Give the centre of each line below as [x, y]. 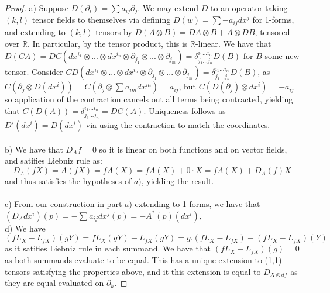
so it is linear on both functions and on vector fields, [193, 149]
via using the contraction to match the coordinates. [178, 125]
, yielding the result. [178, 181]
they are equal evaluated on [54, 283]
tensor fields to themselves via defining [101, 20]
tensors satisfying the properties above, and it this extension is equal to [133, 271]
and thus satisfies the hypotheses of [68, 181]
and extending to [35, 31]
